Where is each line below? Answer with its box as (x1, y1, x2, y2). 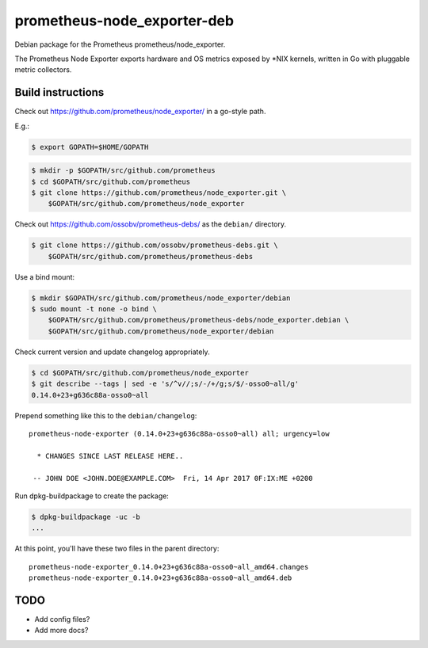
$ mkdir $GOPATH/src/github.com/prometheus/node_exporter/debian (31, 293, 291, 303)
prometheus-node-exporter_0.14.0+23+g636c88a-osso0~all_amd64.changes (29, 562, 309, 571)
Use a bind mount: (14, 272, 75, 281)
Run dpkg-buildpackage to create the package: (14, 491, 170, 501)
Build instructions (14, 86, 105, 99)
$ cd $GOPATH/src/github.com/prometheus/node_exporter (31, 368, 249, 377)
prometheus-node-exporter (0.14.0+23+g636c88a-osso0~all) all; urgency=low (29, 429, 330, 438)
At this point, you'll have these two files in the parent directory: (14, 543, 220, 554)
